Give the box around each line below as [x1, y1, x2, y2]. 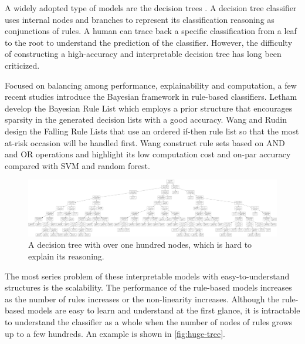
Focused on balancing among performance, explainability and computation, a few [5, 79, 297, 91]
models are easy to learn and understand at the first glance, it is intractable [27, 304, 300, 316]
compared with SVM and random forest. [5, 159, 150, 171]
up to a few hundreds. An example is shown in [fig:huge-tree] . [5, 327, 226, 339]
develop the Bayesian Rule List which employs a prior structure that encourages [5, 102, 293, 114]
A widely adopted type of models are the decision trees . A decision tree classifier [5, 2, 297, 14]
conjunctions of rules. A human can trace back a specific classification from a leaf [5, 25, 297, 37]
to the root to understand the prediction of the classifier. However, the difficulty [5, 36, 293, 48]
